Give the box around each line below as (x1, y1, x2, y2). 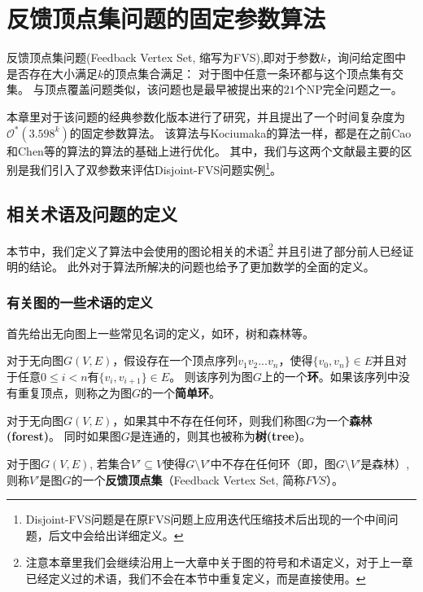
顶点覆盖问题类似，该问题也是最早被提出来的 (44, 81, 284, 98)
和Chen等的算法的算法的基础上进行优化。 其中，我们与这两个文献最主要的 (7, 142, 401, 159)
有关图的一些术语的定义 (7, 292, 153, 313)
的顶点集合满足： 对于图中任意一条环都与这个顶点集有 (103, 64, 392, 81)
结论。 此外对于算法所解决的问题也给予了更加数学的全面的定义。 (28, 257, 375, 274)
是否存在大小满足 (7, 64, 98, 81)
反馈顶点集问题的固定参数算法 (7, 2, 326, 35)
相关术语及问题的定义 (7, 200, 177, 226)
